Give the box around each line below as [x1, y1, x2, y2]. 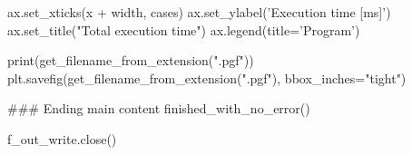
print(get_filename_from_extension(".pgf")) [7, 51, 254, 70]
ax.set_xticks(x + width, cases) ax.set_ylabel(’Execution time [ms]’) [7, 3, 391, 21]
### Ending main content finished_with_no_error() [7, 99, 310, 118]
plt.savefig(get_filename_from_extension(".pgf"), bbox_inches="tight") [7, 68, 407, 87]
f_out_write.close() [7, 129, 117, 148]
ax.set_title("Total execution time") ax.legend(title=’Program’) [7, 20, 360, 39]
